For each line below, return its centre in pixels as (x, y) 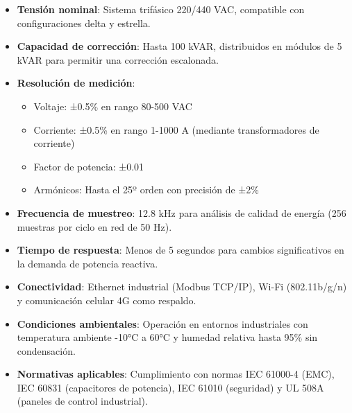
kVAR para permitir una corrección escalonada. (118, 59)
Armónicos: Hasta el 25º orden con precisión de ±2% (146, 190)
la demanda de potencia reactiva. (87, 263)
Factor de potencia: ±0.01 (89, 166)
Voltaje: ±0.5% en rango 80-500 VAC (113, 106)
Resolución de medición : (76, 83)
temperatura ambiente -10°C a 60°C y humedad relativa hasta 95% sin (167, 337)
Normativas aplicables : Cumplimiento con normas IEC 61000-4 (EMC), (176, 374)
